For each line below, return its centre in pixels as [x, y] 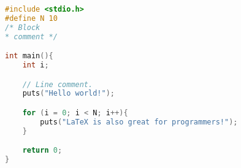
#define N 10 [31, 18]
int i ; [36, 65]
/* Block [23, 27]
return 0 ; [42, 151]
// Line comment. [58, 84]
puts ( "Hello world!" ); [69, 94]
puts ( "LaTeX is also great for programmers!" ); [139, 122]
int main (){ [29, 56]
